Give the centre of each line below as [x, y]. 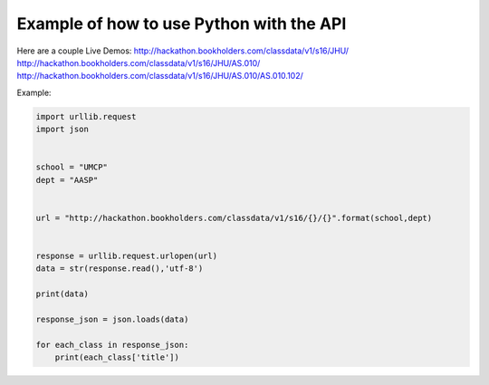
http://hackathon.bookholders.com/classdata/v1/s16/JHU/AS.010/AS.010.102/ [160, 76]
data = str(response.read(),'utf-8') [120, 269]
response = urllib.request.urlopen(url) [126, 256]
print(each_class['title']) [117, 357]
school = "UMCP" [72, 167]
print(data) [62, 294]
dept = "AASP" [67, 180]
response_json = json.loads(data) [112, 319]
